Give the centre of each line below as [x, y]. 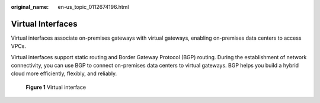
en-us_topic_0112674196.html [93, 7]
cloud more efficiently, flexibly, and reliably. [64, 73]
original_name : [30, 7]
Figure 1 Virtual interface [56, 87]
